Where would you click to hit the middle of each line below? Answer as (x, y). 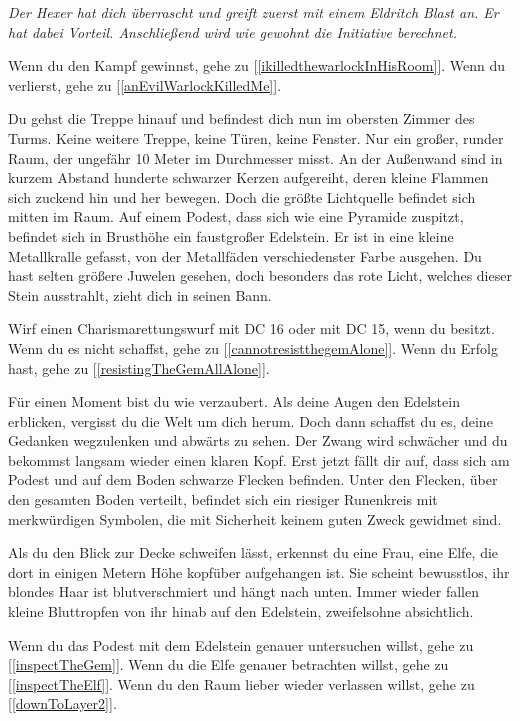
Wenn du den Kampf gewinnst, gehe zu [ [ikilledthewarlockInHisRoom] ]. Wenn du (257, 65)
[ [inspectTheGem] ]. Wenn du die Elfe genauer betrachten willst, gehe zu (228, 664)
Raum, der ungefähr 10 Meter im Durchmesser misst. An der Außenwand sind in (255, 157)
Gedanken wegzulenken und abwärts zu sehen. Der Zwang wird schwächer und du (258, 440)
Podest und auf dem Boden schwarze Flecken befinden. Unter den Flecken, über (253, 479)
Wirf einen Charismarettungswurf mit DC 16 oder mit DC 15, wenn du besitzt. (251, 328)
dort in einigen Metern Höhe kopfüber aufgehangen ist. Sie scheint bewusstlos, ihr (259, 571)
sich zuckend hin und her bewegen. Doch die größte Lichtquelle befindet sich (242, 196)
